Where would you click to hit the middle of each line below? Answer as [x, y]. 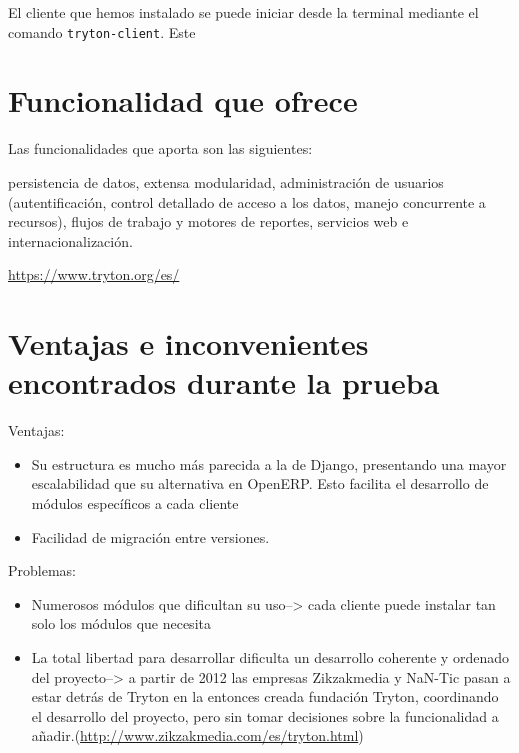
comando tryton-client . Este [102, 31]
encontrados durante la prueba [224, 382]
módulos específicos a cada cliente [135, 503]
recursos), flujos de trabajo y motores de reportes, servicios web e [208, 221]
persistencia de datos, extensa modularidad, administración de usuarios [226, 181]
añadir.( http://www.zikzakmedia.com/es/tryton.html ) [197, 735]
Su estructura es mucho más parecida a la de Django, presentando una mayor [269, 463]
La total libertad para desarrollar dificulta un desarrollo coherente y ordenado [270, 657]
